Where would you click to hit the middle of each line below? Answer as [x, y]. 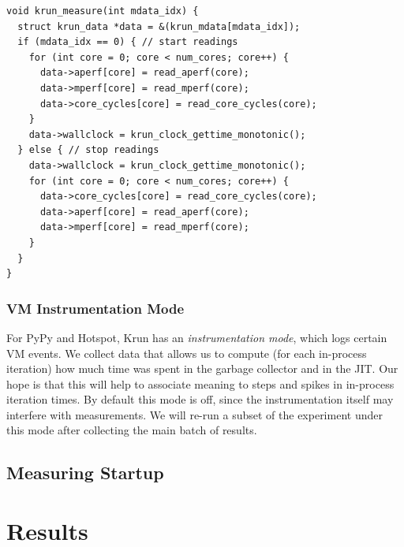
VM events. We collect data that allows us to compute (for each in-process [187, 353]
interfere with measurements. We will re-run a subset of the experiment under [195, 414]
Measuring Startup [85, 473]
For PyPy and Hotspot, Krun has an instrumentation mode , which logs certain [197, 337]
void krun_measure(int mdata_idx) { [103, 11]
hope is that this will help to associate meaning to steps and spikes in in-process [200, 383]
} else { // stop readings [88, 150]
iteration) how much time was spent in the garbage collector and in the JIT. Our [202, 368]
